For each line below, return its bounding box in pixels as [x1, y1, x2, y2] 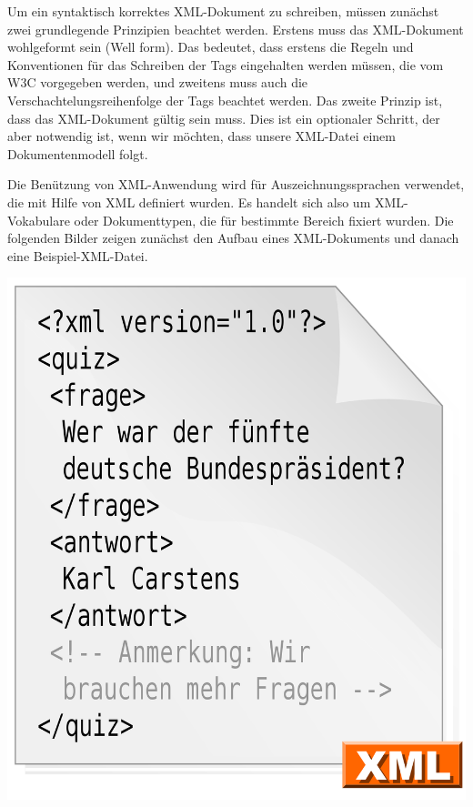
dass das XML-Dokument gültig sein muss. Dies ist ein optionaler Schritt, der [7, 108, 440, 127]
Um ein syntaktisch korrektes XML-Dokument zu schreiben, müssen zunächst [7, 2, 439, 20]
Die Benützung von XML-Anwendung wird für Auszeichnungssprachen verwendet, [7, 175, 465, 194]
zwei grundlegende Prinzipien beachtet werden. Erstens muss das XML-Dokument [7, 19, 464, 38]
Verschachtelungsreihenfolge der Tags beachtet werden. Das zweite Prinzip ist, [7, 90, 443, 109]
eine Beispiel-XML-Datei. [7, 246, 148, 265]
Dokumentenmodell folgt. [7, 144, 148, 163]
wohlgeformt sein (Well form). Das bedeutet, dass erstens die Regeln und [7, 37, 414, 56]
